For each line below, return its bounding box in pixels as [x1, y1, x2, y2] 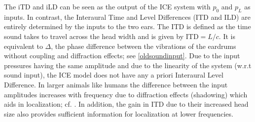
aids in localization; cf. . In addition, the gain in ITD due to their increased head [4, 99, 249, 109]
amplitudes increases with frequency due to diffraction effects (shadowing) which [4, 89, 248, 99]
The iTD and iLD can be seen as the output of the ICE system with [4, 1, 211, 11]
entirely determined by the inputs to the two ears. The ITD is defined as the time [4, 21, 251, 32]
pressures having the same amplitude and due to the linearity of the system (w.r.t [4, 60, 252, 70]
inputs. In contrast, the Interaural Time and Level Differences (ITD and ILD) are [4, 11, 251, 22]
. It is [219, 31, 235, 41]
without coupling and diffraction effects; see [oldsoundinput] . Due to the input [4, 50, 240, 61]
